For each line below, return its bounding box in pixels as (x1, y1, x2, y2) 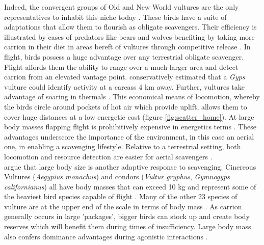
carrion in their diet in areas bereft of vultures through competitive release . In (4, 41, 251, 52)
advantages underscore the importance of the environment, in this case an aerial (4, 131, 254, 142)
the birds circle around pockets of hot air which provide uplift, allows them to (4, 101, 247, 112)
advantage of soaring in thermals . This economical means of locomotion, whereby (4, 91, 260, 102)
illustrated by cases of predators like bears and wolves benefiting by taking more (4, 31, 255, 42)
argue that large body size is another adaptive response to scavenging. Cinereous (4, 161, 256, 172)
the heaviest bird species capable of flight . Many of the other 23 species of (4, 191, 237, 202)
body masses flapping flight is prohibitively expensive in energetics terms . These (4, 121, 257, 132)
